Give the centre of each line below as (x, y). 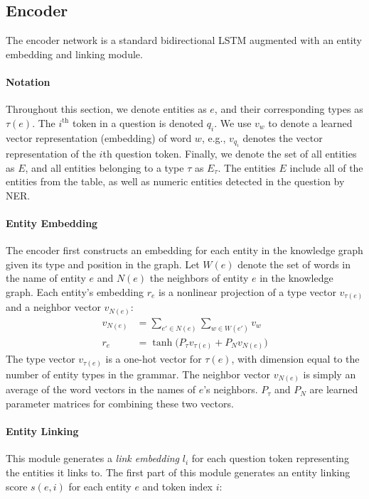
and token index (178, 486)
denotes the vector (283, 137)
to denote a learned (310, 122)
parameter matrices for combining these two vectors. (120, 404)
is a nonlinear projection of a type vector (247, 291)
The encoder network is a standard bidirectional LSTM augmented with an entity (184, 40)
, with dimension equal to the (295, 359)
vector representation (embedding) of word (99, 137)
